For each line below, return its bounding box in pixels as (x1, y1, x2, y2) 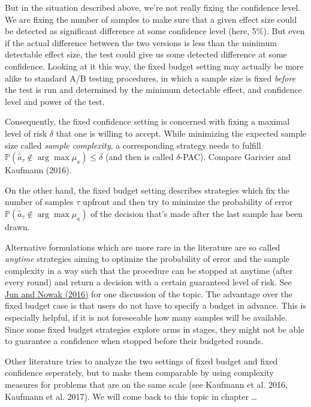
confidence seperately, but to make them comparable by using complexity (5, 366, 274, 379)
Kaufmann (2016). (5, 164, 72, 176)
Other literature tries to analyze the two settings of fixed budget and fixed (5, 354, 278, 367)
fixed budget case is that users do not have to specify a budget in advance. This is (5, 299, 306, 312)
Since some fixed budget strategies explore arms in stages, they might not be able (5, 322, 304, 335)
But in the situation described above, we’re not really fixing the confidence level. (5, 1, 301, 13)
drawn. (5, 220, 30, 233)
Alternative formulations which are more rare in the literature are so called (5, 240, 280, 253)
